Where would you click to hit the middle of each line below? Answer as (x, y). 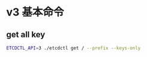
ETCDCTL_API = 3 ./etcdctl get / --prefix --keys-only (73, 48)
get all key (26, 34)
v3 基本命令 (35, 12)
